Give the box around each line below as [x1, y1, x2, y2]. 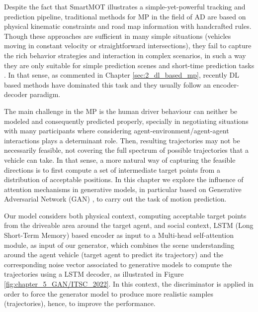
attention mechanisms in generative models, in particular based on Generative [4, 184, 242, 194]
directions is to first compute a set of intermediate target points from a [4, 164, 220, 175]
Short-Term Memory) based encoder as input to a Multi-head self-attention [4, 230, 234, 240]
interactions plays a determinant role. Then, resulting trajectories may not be [4, 135, 240, 145]
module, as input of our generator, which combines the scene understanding [4, 239, 235, 250]
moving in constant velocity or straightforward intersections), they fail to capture [4, 40, 252, 51]
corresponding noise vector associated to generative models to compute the [4, 259, 232, 269]
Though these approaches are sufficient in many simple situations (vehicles [4, 30, 231, 41]
